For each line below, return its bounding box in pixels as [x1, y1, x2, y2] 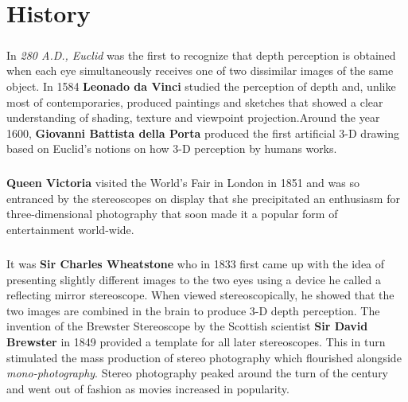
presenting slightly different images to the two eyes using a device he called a [6, 271, 381, 287]
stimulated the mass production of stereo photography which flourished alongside [6, 349, 402, 365]
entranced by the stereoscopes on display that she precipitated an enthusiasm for [6, 189, 400, 206]
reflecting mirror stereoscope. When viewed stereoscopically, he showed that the [6, 287, 394, 303]
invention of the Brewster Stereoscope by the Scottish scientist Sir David [6, 318, 368, 334]
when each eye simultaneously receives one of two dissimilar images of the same [6, 62, 394, 79]
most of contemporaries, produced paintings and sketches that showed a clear [6, 93, 383, 110]
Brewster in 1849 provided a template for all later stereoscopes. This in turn [6, 334, 386, 349]
